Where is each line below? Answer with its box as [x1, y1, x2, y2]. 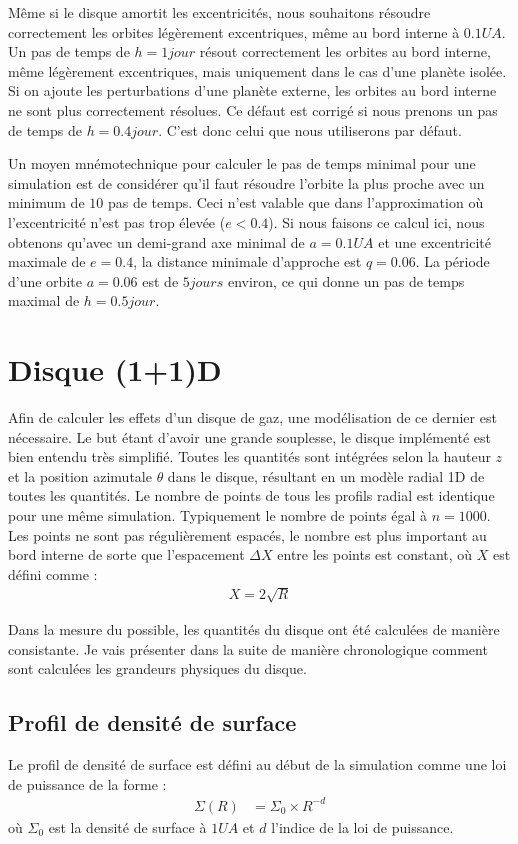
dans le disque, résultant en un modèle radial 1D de [167, 465, 485, 486]
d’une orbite [8, 270, 82, 291]
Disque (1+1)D [8, 349, 222, 390]
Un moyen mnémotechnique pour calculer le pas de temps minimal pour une [8, 153, 476, 174]
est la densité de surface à [48, 816, 207, 837]
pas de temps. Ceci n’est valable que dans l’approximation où [107, 192, 484, 213]
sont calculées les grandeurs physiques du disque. [8, 658, 307, 679]
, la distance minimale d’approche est [133, 251, 362, 272]
